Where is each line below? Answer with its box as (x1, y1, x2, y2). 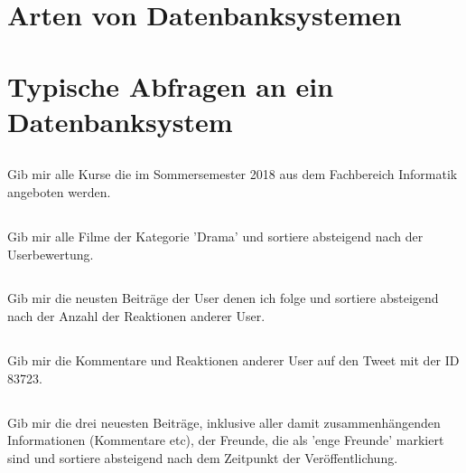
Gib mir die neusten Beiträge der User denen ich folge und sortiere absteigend (7, 289, 439, 307)
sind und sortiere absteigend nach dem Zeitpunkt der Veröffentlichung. (7, 448, 398, 467)
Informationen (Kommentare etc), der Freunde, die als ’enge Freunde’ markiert (7, 430, 444, 449)
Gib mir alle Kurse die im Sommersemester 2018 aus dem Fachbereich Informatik (7, 165, 458, 184)
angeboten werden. (7, 182, 111, 201)
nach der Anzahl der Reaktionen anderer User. (7, 307, 266, 326)
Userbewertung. (7, 244, 94, 263)
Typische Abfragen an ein (7, 67, 334, 104)
